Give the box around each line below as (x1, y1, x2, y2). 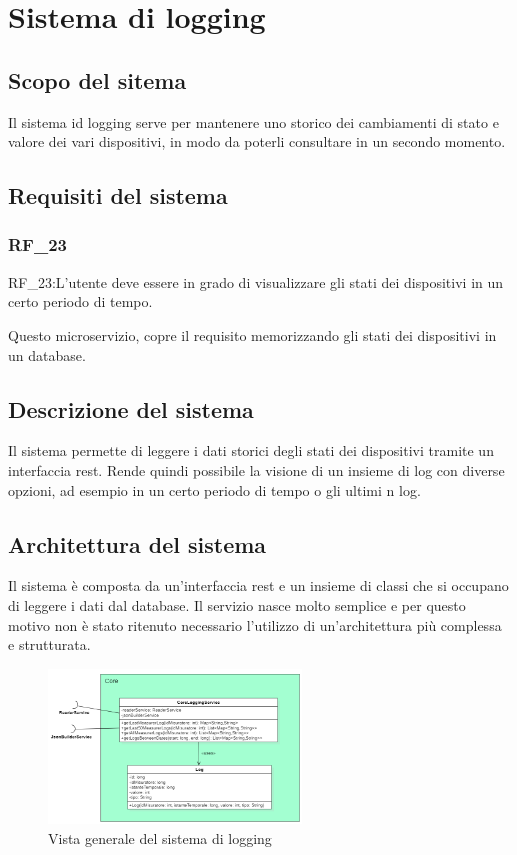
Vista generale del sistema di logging (48, 827, 272, 848)
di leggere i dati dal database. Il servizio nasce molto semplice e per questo (8, 594, 466, 615)
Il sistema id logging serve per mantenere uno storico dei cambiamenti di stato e (8, 111, 499, 132)
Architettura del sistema (8, 528, 267, 559)
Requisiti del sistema (8, 180, 228, 211)
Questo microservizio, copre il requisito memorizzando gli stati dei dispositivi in (8, 324, 497, 345)
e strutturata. (8, 634, 91, 655)
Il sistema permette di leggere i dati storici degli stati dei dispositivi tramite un (8, 440, 494, 461)
